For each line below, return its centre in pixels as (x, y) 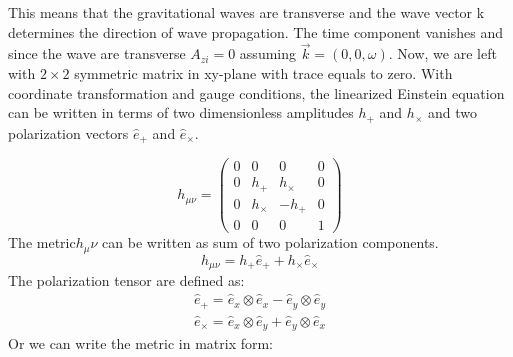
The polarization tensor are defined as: (126, 280)
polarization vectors (68, 132)
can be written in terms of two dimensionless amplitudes (181, 112)
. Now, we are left (442, 53)
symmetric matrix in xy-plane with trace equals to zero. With (263, 73)
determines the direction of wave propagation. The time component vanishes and (255, 31)
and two (452, 112)
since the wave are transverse (97, 53)
